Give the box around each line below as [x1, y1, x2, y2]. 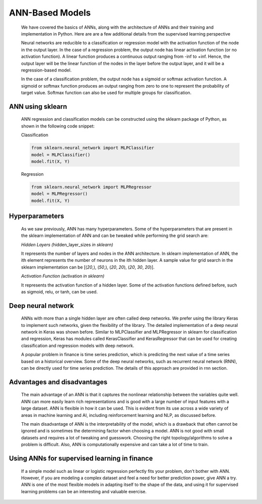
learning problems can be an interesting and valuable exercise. [21, 488, 147, 494]
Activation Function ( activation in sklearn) [21, 273, 105, 279]
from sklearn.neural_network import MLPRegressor [31, 184, 152, 190]
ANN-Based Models [9, 7, 91, 18]
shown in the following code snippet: [21, 123, 95, 129]
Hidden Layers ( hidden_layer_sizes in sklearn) [21, 241, 114, 248]
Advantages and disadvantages [9, 378, 108, 386]
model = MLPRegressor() [31, 191, 88, 197]
